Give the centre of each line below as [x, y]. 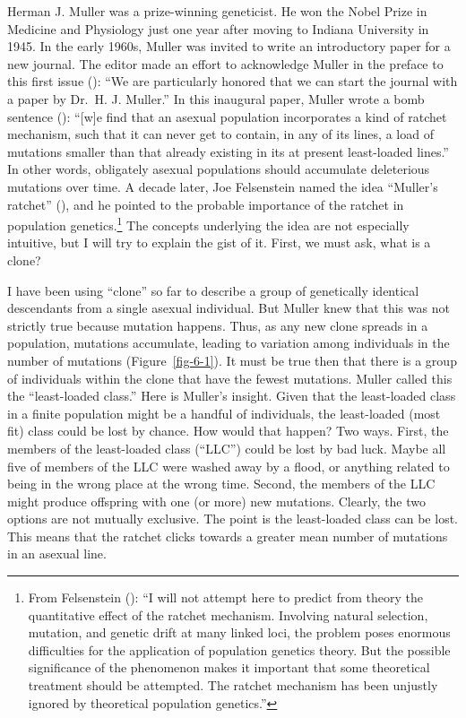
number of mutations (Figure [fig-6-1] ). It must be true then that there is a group [232, 360]
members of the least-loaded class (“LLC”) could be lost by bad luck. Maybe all [227, 448]
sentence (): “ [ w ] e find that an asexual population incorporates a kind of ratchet [227, 116]
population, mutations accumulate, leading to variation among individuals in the [229, 343]
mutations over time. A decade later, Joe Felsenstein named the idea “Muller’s [223, 186]
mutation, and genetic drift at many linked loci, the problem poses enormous [239, 632]
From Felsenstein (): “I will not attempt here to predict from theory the [225, 597]
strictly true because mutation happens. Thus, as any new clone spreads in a [218, 325]
